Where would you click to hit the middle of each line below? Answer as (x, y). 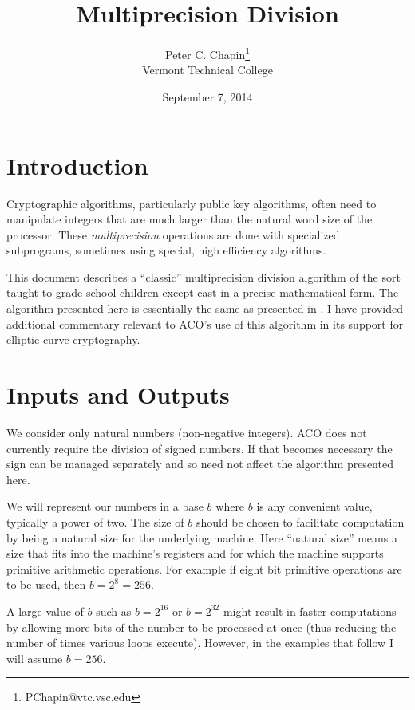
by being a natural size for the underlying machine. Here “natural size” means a (202, 537)
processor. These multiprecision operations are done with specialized (173, 234)
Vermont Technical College (207, 70)
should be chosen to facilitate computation (300, 521)
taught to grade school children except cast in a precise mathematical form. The (203, 292)
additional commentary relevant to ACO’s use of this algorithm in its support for (205, 323)
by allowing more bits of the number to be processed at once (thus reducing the (202, 627)
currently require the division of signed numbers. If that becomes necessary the (200, 448)
